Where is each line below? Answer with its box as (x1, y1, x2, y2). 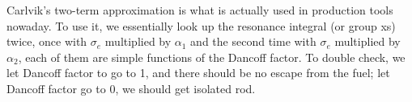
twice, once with (6, 33, 87, 50)
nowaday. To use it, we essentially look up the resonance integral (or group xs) (6, 17, 396, 34)
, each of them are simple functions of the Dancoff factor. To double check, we (18, 48, 406, 65)
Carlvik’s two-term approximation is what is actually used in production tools (6, 2, 393, 18)
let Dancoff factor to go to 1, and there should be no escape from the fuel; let (6, 64, 390, 81)
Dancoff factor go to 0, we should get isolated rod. (6, 80, 256, 96)
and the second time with (190, 33, 316, 50)
